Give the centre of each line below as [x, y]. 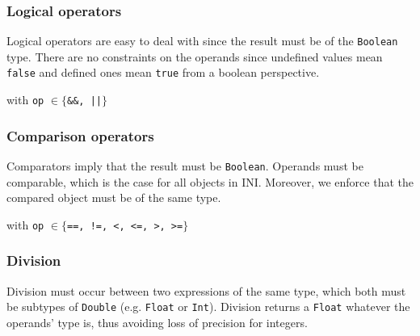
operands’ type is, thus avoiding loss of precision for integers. [157, 322]
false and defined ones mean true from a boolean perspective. [163, 72]
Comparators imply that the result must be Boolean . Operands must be [185, 166]
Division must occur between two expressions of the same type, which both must [206, 290]
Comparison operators [80, 135]
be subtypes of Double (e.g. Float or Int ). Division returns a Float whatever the [208, 307]
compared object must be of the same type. [114, 197]
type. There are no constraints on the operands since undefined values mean [195, 56]
